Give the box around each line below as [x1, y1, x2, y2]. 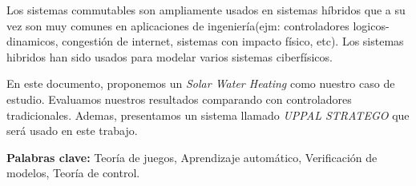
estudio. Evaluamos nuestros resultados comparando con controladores [6, 90, 352, 107]
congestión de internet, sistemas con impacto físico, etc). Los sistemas [62, 33, 404, 49]
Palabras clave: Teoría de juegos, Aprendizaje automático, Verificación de [6, 148, 378, 165]
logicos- [353, 17, 390, 34]
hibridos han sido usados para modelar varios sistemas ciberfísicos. [6, 48, 333, 65]
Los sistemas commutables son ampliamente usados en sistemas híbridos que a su [6, 2, 406, 18]
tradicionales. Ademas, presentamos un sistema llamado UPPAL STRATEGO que [6, 106, 410, 123]
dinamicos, [6, 33, 59, 49]
